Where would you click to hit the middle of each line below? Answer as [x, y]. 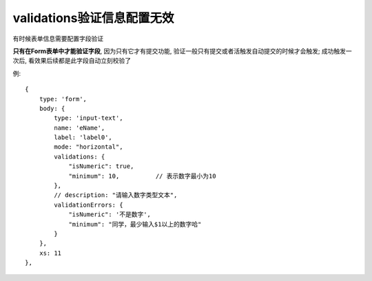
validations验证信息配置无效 [93, 18]
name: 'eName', [80, 128]
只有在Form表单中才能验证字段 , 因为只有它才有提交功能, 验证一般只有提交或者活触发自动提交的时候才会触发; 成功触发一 [183, 51]
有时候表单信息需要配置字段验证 [58, 39]
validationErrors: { [89, 205]
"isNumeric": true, [101, 166]
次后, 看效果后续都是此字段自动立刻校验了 [72, 61]
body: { [52, 108]
